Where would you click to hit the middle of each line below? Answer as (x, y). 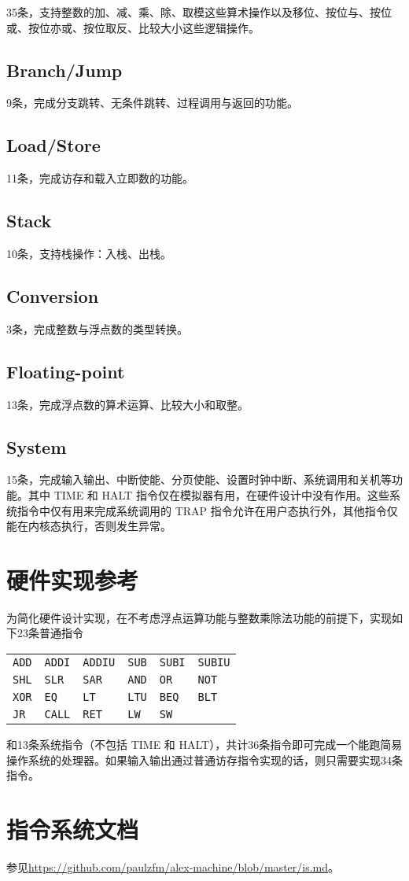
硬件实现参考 (73, 579)
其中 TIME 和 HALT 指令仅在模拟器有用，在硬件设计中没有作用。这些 (208, 494)
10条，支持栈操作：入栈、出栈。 (89, 253)
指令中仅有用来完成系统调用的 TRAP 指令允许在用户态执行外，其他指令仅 (207, 510)
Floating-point (66, 371)
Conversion (53, 295)
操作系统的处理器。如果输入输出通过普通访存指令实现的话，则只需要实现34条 (204, 759)
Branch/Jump (64, 70)
